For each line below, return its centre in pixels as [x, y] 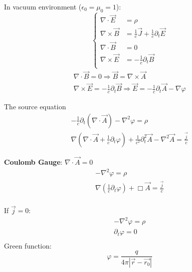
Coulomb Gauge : [33, 162]
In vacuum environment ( [43, 6]
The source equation [35, 107]
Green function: [28, 245]
